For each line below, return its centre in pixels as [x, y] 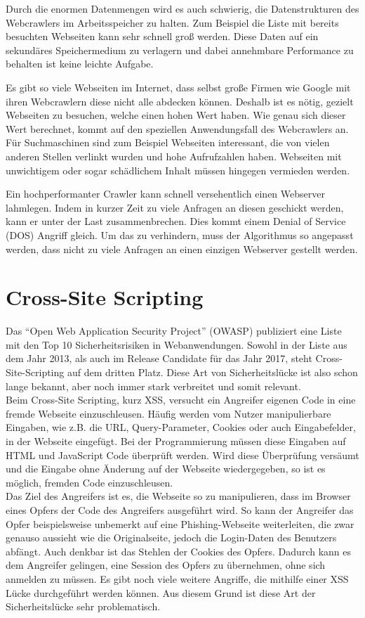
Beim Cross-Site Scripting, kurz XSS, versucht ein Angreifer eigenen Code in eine [181, 400]
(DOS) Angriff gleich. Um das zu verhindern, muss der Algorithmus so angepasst [180, 234]
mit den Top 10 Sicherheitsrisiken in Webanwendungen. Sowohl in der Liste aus [177, 344]
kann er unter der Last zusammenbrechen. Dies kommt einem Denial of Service [176, 221]
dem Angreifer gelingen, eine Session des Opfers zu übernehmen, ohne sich [166, 565]
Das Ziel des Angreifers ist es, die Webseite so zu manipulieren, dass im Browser [178, 496]
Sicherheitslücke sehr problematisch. [83, 606]
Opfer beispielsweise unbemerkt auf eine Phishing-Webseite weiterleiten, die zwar [180, 523]
